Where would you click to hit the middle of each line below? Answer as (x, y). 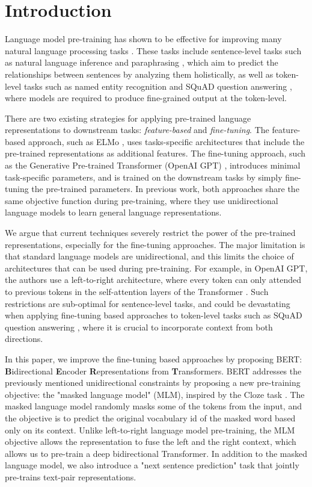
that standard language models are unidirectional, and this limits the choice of (149, 256)
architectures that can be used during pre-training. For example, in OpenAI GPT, (156, 268)
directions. (24, 339)
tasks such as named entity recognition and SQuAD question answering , (158, 86)
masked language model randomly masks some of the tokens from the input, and (153, 406)
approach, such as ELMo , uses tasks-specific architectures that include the (166, 141)
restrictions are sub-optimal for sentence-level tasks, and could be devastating (148, 303)
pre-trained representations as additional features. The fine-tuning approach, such (155, 153)
